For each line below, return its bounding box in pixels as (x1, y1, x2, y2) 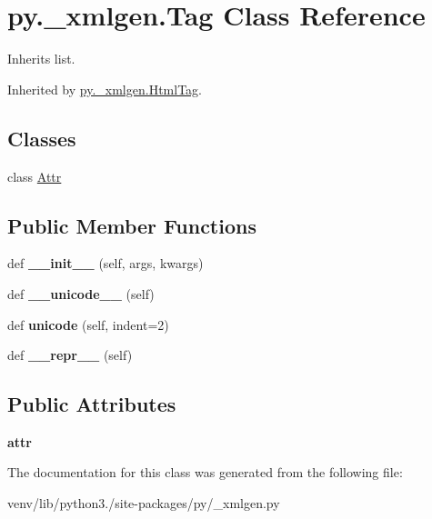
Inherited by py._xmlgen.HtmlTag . (7, 79, 202, 98)
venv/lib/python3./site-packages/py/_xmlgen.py (7, 494, 280, 513)
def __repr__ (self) (7, 345, 133, 364)
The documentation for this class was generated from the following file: (7, 463, 403, 482)
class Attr (7, 166, 62, 185)
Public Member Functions (7, 211, 256, 239)
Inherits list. (7, 49, 75, 68)
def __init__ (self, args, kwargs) (7, 254, 204, 273)
